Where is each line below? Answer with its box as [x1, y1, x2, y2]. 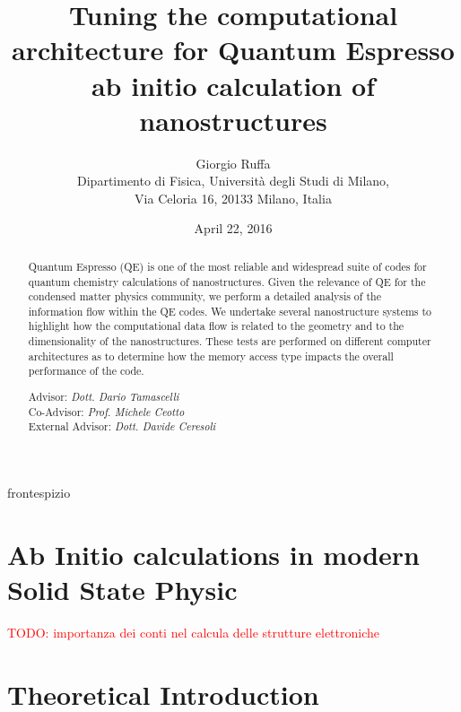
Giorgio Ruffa [196, 153, 271, 172]
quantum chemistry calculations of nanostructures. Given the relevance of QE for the [28, 274, 426, 289]
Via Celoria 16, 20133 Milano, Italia [135, 188, 332, 207]
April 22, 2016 [194, 219, 273, 238]
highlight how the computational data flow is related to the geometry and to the [28, 318, 404, 334]
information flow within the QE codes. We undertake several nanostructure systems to [28, 303, 432, 318]
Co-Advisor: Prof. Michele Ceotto [28, 404, 185, 419]
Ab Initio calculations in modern [7, 535, 420, 572]
